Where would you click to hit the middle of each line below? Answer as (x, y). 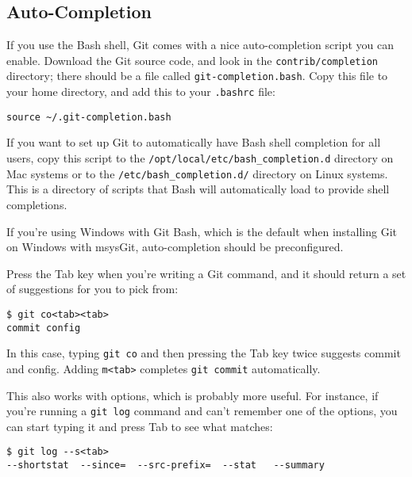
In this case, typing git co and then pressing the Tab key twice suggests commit (204, 353)
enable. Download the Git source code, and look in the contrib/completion (192, 60)
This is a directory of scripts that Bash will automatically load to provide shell (198, 189)
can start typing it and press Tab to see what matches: (140, 426)
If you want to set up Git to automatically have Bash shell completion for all (194, 142)
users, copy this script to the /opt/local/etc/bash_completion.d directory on (200, 158)
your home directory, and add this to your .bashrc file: (141, 92)
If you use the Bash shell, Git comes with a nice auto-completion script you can (200, 45)
